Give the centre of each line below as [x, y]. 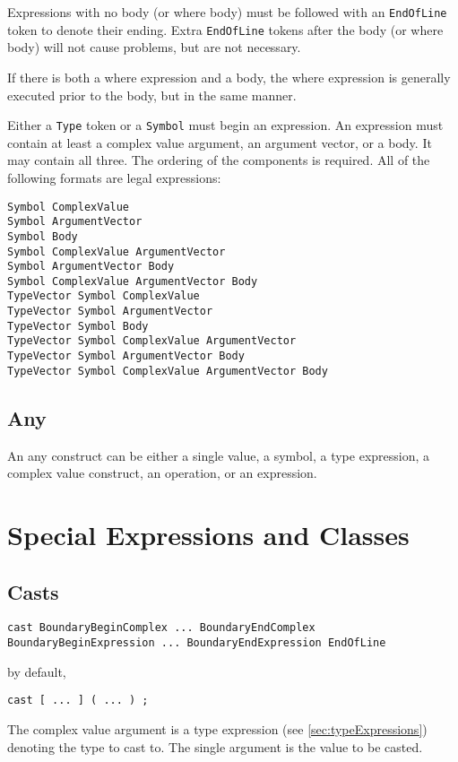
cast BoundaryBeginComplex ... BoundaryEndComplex [161, 628]
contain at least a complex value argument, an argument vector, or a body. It [220, 142]
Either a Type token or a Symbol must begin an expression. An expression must [225, 125]
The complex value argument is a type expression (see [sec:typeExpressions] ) [217, 728]
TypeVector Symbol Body [78, 326]
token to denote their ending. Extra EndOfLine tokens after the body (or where [225, 29]
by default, [37, 671]
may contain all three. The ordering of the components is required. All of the [219, 160]
